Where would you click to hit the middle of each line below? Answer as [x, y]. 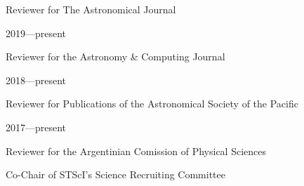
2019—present [36, 33]
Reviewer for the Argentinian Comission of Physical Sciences [136, 151]
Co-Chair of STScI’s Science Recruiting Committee [115, 174]
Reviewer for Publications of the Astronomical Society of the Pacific [152, 104]
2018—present [36, 80]
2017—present [36, 127]
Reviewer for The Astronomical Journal [91, 9]
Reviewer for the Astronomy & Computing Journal [115, 57]
